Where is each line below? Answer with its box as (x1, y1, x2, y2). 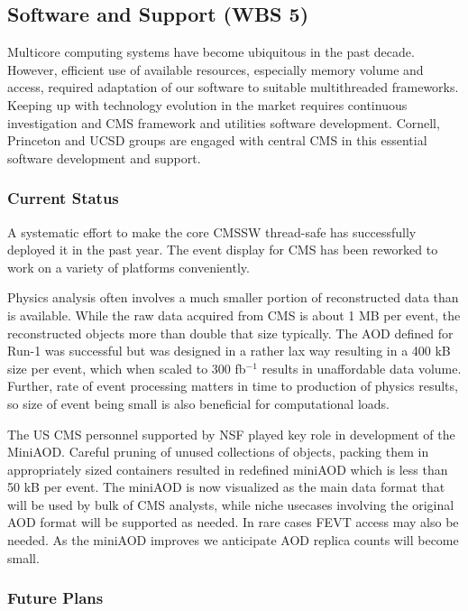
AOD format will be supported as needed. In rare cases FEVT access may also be (7, 513, 459, 532)
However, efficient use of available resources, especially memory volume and (7, 60, 424, 79)
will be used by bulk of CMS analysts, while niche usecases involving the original (7, 495, 454, 514)
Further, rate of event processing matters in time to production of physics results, (7, 376, 458, 395)
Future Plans (7, 587, 104, 609)
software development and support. (7, 148, 201, 167)
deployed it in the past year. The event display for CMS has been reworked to (7, 240, 438, 259)
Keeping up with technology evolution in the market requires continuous (7, 95, 408, 114)
